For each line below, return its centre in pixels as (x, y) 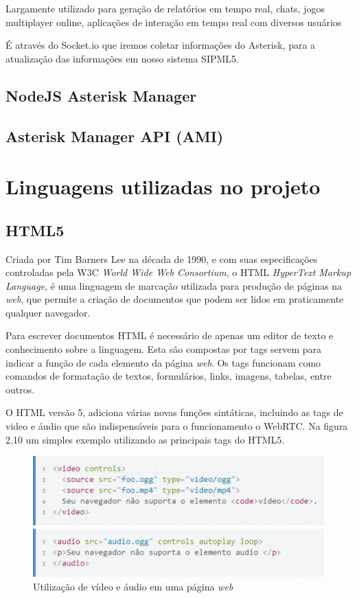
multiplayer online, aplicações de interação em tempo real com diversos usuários (174, 22)
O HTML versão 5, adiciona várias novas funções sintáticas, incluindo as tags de (174, 412)
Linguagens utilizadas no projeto (163, 186)
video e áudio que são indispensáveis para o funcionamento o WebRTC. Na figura (177, 426)
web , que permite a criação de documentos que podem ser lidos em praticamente (175, 299)
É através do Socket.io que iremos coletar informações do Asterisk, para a (161, 45)
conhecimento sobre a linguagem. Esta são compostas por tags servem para (164, 349)
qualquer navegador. (48, 312)
